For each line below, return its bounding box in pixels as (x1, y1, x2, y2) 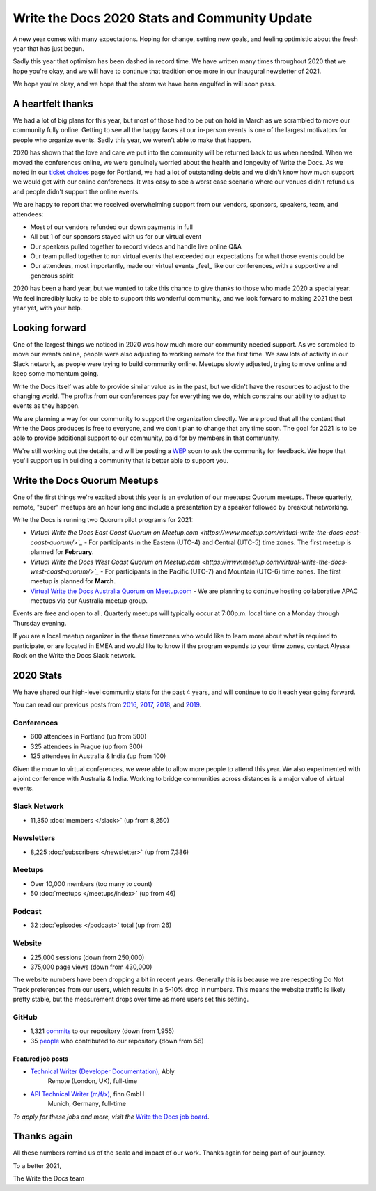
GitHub (13, 1012, 38, 1022)
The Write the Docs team (13, 1174, 85, 1183)
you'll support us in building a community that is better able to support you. (13, 457, 229, 465)
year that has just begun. (13, 44, 85, 52)
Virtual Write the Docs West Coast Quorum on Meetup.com (30, 558, 201, 566)
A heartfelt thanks (13, 97, 93, 109)
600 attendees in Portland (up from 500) (30, 732, 147, 741)
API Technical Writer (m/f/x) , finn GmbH (30, 1089, 145, 1098)
